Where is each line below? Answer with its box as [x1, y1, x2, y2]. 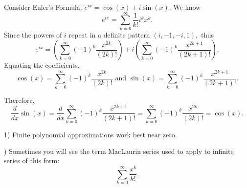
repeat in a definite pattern [68, 29, 150, 39]
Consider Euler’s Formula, [4, 2, 82, 12]
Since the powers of [4, 29, 62, 39]
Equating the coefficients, [4, 60, 80, 70]
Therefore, [4, 94, 35, 105]
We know [173, 2, 201, 12]
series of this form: [4, 155, 60, 166]
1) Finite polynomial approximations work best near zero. [4, 130, 177, 140]
